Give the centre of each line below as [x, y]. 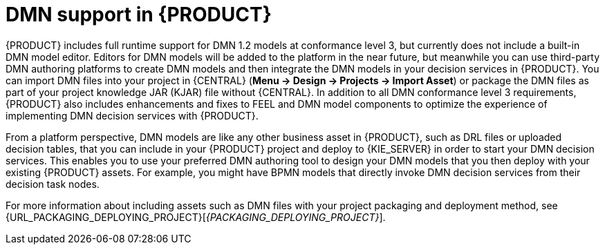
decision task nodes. [53, 184]
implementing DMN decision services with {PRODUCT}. [132, 115]
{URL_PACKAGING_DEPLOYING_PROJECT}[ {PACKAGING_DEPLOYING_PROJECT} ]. [196, 217]
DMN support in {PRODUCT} [139, 15]
